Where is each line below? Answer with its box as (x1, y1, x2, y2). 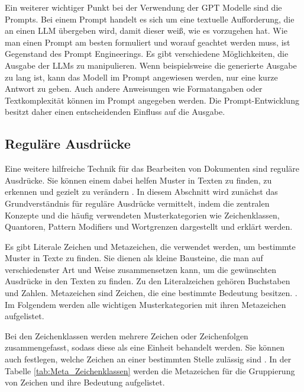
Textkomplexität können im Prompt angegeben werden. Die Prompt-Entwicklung (5, 94, 299, 106)
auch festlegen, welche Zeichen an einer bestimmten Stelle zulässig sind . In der (5, 353, 292, 365)
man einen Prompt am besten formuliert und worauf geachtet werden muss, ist (5, 36, 290, 48)
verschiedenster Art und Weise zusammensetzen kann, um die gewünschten (5, 263, 277, 275)
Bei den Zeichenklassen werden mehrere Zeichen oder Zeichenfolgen (5, 329, 248, 342)
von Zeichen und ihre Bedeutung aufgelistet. (5, 376, 165, 388)
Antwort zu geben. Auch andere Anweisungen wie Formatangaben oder (5, 82, 263, 95)
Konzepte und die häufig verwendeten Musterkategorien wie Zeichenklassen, (5, 208, 280, 221)
